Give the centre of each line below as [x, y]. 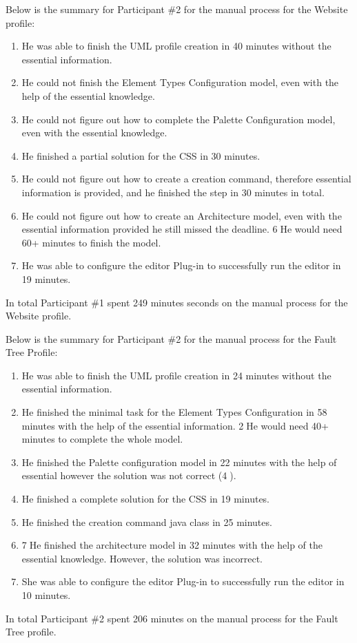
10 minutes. [46, 595]
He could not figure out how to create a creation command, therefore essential [186, 179]
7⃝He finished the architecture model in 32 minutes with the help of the [172, 545]
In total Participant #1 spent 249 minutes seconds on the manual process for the [177, 302]
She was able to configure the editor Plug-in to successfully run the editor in [183, 581]
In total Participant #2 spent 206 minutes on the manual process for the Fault [172, 618]
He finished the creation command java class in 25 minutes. [147, 521]
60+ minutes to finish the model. [91, 242]
